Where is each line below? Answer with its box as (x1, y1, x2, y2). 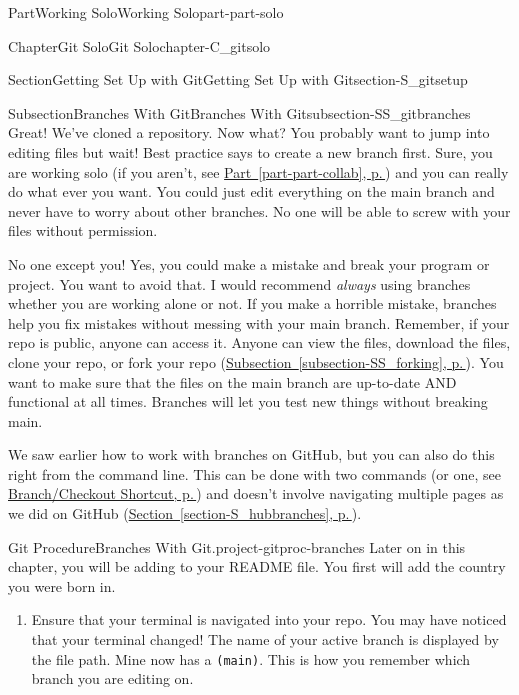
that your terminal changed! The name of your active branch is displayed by (31, 629, 499, 650)
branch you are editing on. (31, 668, 194, 689)
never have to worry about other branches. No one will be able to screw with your (8, 200, 511, 221)
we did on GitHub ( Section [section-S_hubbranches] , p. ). (8, 503, 362, 524)
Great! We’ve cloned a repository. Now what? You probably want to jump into (8, 122, 490, 143)
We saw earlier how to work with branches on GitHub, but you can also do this (8, 444, 495, 465)
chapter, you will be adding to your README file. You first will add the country (8, 556, 506, 577)
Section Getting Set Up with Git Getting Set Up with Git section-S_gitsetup (8, 69, 468, 90)
